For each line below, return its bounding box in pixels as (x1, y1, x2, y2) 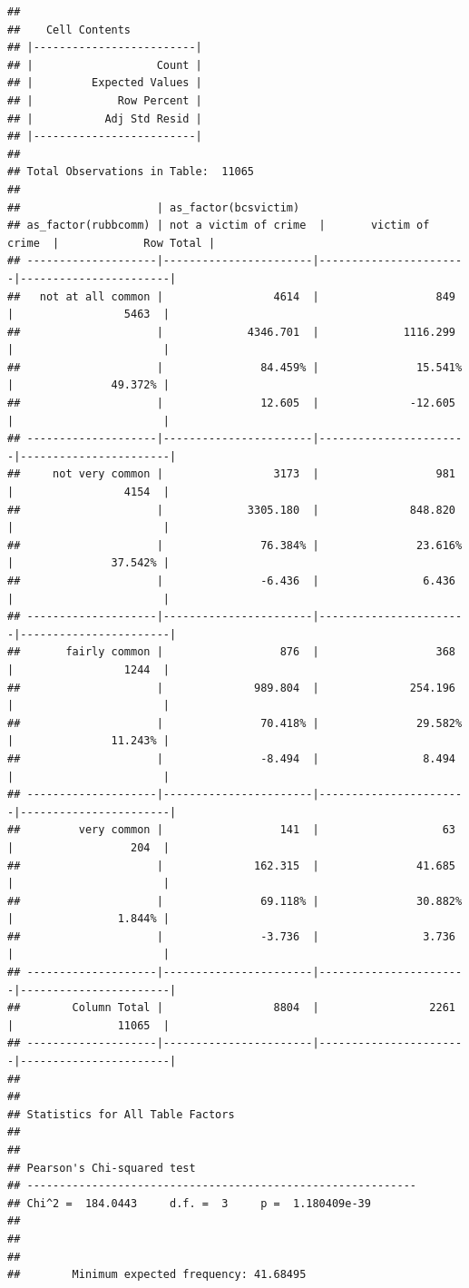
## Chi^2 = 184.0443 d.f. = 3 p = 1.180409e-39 (7, 1196, 371, 1210)
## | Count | (7, 58, 202, 72)
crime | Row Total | (7, 236, 216, 250)
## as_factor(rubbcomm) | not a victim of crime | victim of (7, 219, 430, 232)
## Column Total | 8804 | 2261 (7, 1001, 455, 1015)
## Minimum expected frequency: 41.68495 (7, 1268, 307, 1282)
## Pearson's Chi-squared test (7, 1161, 196, 1175)
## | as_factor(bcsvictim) (7, 201, 300, 214)
